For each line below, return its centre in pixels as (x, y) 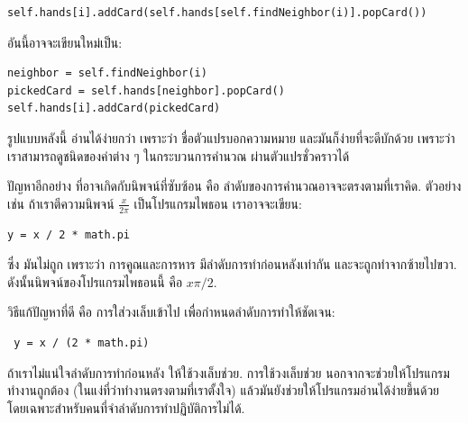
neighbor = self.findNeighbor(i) (107, 73)
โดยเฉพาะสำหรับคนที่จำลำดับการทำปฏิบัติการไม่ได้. (126, 407)
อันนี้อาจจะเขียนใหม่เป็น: (65, 42)
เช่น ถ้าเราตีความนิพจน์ (61, 203)
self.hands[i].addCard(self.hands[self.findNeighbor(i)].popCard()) (217, 13)
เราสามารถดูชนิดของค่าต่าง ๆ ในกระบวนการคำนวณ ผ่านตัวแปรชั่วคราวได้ (179, 155)
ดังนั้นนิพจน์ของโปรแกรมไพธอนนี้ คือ (95, 281)
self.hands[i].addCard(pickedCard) (114, 108)
